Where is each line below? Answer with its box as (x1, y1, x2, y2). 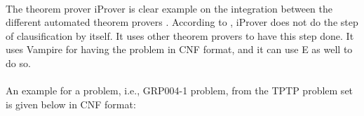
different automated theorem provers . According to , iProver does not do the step (6, 15, 358, 29)
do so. (6, 55, 31, 70)
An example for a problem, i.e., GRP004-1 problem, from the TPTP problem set (6, 83, 353, 98)
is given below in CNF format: (6, 96, 136, 111)
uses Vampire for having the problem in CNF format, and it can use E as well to (6, 42, 353, 57)
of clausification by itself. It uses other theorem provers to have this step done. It (6, 28, 354, 43)
